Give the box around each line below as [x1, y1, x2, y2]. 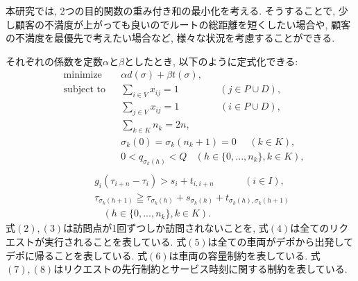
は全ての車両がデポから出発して [207, 235, 354, 249]
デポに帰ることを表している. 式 [6, 248, 148, 262]
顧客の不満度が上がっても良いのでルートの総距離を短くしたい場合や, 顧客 [15, 17, 351, 31]
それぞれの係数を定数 [6, 53, 103, 68]
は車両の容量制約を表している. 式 [169, 248, 321, 262]
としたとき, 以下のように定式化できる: [123, 53, 298, 68]
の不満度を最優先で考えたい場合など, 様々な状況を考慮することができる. [6, 31, 335, 45]
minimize [63, 70, 102, 80]
